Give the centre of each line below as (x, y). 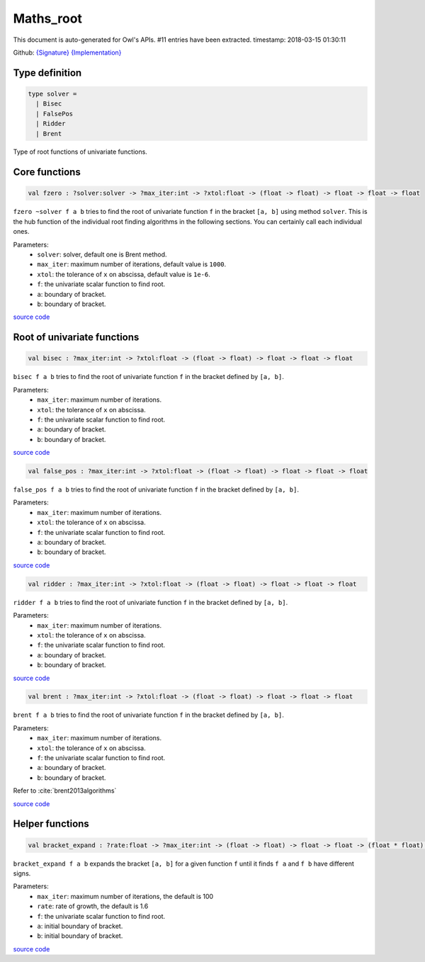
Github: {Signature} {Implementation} (67, 52)
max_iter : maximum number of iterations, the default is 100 (125, 896)
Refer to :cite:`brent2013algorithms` (65, 791)
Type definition (47, 73)
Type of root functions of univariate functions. (80, 152)
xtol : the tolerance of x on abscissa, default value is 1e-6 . (124, 274)
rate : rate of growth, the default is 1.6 (93, 906)
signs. (22, 873)
